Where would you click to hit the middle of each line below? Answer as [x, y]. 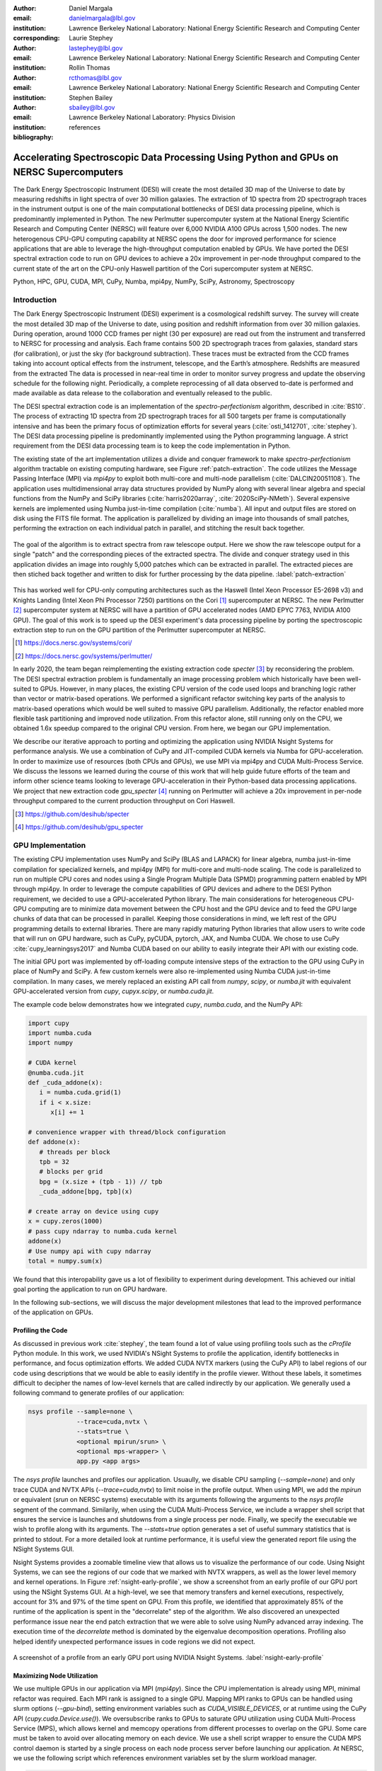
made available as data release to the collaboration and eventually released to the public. [143, 393]
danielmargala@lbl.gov [102, 18]
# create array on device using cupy [93, 1211]
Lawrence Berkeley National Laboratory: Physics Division [152, 118]
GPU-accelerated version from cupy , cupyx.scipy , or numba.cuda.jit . [114, 991]
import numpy [51, 1043]
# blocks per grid [71, 1172]
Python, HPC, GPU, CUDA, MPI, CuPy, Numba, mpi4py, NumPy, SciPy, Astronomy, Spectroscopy [154, 282]
